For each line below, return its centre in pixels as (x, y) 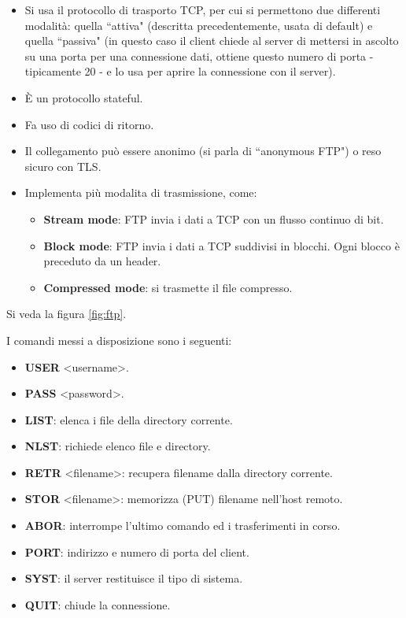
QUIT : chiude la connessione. (98, 604)
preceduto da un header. (102, 261)
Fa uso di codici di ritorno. (89, 124)
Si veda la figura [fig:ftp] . (66, 314)
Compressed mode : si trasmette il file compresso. (168, 287)
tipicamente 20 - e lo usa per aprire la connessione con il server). (180, 71)
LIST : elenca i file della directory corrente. (129, 419)
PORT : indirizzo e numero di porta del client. (137, 551)
